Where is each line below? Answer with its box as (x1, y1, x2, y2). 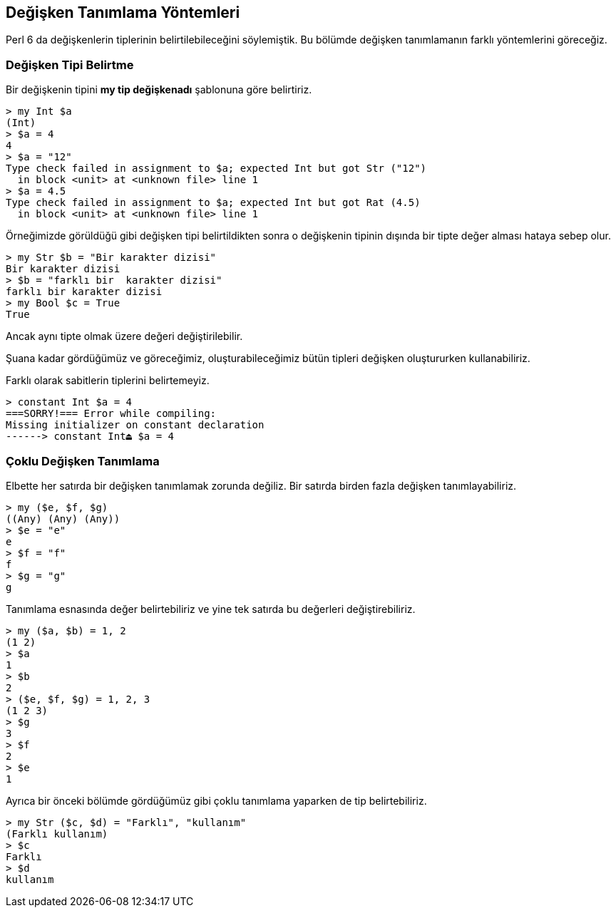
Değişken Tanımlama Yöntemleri (6, 4, 240, 21)
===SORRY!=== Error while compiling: (6, 408, 217, 420)
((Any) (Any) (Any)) (6, 512, 120, 525)
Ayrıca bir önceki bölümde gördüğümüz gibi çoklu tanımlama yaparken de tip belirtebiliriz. (6, 794, 427, 807)
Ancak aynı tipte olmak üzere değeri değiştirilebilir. (6, 330, 243, 343)
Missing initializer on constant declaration (6, 419, 265, 431)
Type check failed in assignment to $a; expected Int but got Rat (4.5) (6, 197, 421, 209)
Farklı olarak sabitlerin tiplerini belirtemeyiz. (6, 374, 210, 387)
